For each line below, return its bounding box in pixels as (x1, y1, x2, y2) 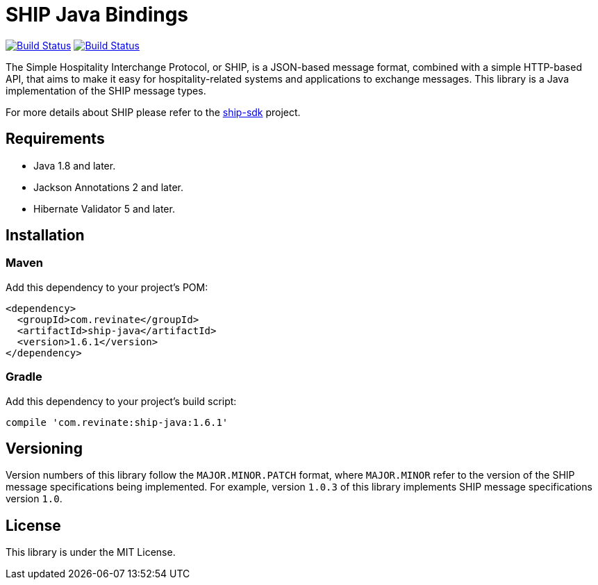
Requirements (6, 130, 105, 148)
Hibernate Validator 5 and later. (33, 202, 175, 215)
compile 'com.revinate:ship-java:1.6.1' (6, 416, 229, 428)
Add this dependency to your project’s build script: (6, 395, 237, 407)
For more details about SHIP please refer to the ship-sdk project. (6, 106, 301, 118)
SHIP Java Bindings (6, 3, 189, 26)
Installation (6, 226, 85, 245)
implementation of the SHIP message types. (6, 84, 206, 97)
